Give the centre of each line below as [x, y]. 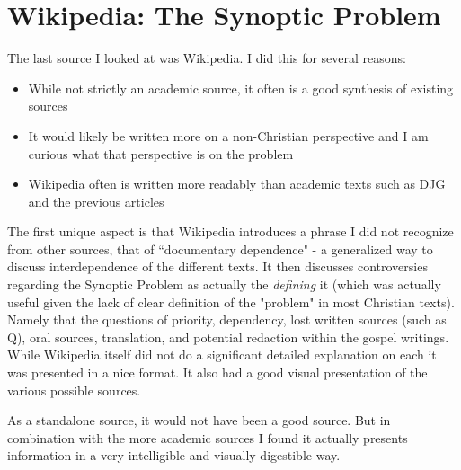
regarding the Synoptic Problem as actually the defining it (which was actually [224, 284]
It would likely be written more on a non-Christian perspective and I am [228, 135]
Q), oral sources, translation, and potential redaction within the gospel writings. [228, 337]
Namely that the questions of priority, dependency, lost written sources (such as [227, 319]
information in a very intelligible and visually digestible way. [174, 455]
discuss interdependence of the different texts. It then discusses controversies [217, 266]
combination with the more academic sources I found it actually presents [208, 437]
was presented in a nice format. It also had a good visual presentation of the [217, 372]
